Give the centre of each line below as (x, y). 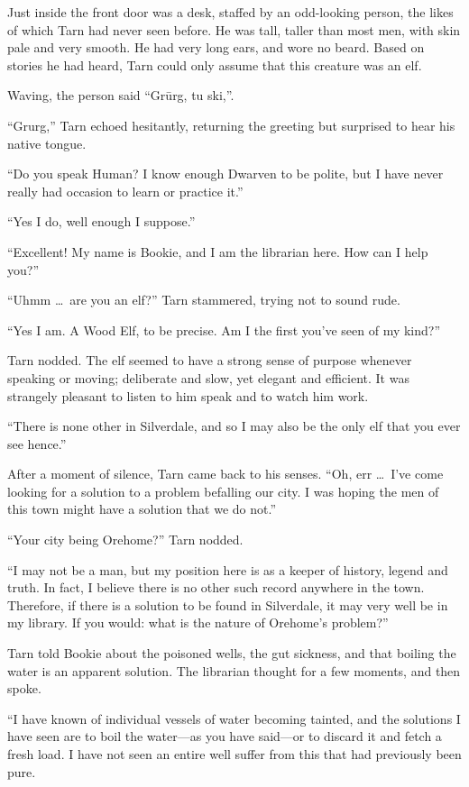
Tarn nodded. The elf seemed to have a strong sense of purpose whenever (210, 360)
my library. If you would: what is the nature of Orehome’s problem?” (198, 622)
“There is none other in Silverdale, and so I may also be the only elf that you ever (234, 426)
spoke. (24, 688)
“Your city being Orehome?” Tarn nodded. (125, 540)
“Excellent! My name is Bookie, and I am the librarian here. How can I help (218, 251)
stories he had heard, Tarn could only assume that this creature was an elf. (215, 64)
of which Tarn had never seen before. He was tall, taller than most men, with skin (234, 29)
